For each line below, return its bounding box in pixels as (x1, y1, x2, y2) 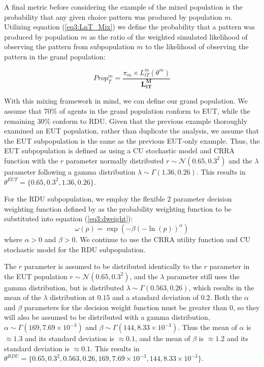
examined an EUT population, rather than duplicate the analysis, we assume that (4, 125, 259, 136)
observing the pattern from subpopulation (4, 41, 135, 52)
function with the (4, 155, 58, 165)
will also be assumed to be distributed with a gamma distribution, (4, 312, 210, 322)
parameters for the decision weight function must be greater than (24, 302, 227, 312)
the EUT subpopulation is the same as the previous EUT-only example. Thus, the (4, 135, 260, 146)
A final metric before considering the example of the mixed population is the (4, 2, 243, 12)
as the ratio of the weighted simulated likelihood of (89, 31, 248, 42)
